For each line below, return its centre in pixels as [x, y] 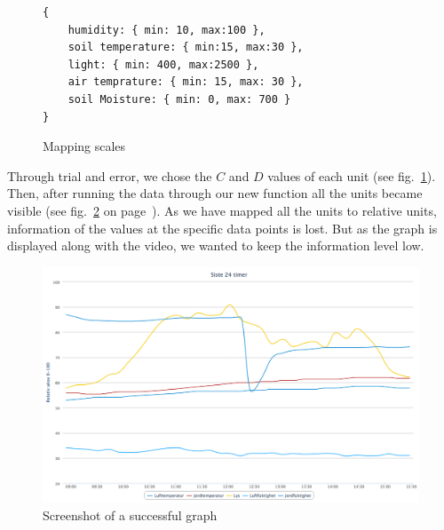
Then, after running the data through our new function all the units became [215, 193]
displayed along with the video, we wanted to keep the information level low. [216, 245]
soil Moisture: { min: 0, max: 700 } [179, 99]
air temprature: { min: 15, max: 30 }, [186, 82]
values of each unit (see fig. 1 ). [352, 175]
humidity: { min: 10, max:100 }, [166, 30]
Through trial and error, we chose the [110, 175]
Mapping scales [84, 146]
